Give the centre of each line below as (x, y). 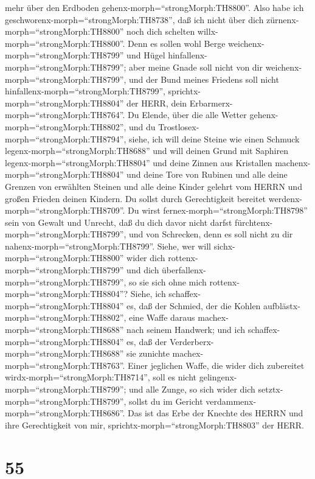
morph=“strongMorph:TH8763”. (65, 365)
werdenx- (285, 198)
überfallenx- (184, 270)
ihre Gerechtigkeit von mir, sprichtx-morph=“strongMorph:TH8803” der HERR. (154, 425)
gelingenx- (218, 377)
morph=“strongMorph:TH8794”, (66, 138)
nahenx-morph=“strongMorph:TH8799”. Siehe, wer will (108, 246)
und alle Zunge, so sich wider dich (192, 389)
